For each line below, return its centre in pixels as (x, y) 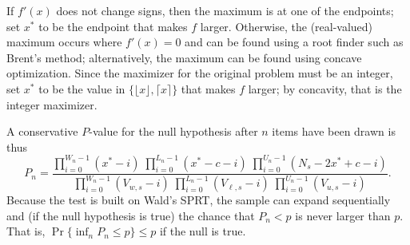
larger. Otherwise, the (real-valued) (287, 26)
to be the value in (82, 88)
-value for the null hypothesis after (173, 131)
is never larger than (343, 215)
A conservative (42, 131)
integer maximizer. (52, 104)
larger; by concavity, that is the (325, 88)
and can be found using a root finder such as (294, 42)
